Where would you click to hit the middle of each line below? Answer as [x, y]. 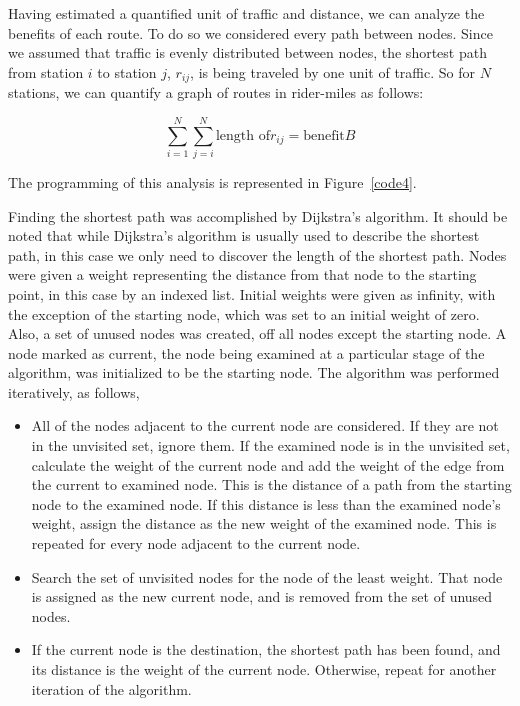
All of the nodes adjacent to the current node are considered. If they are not [265, 425]
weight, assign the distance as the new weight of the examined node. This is [264, 523]
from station [46, 71]
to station [127, 71]
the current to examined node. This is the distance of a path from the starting [271, 484]
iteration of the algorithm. [111, 688]
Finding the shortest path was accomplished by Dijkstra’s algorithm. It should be [258, 215]
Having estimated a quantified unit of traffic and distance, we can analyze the [246, 13]
